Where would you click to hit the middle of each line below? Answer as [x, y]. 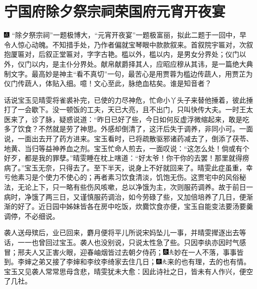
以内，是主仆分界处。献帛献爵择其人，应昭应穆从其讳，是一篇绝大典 [142, 63]
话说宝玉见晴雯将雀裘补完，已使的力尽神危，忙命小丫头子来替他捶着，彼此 [125, 100]
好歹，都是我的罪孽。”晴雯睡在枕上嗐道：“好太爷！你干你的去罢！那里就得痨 [127, 158]
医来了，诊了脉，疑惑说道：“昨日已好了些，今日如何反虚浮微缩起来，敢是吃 [127, 119]
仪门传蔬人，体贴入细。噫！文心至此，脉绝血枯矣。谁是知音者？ [108, 83]
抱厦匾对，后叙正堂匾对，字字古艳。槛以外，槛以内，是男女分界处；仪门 [122, 54]
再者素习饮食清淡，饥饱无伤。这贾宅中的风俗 [166, 177]
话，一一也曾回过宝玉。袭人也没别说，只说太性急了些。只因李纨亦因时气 [122, 242]
